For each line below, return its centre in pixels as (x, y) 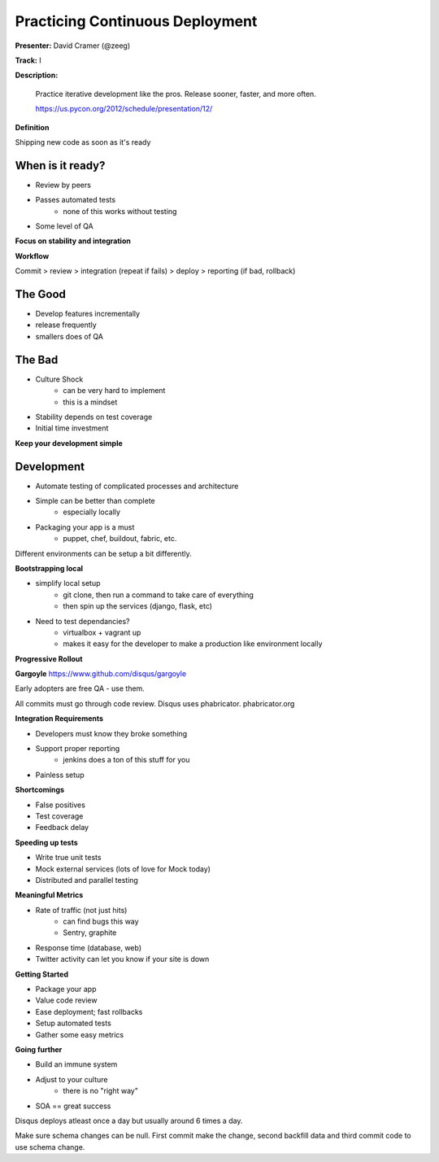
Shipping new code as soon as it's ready (83, 142)
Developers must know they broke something (111, 733)
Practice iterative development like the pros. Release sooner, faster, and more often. (176, 94)
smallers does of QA (69, 336)
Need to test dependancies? (83, 621)
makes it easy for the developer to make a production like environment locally (193, 644)
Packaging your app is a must (85, 527)
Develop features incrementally (88, 314)
